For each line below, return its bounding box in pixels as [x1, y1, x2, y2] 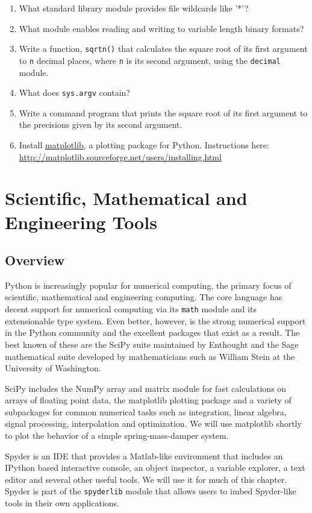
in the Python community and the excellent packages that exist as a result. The [5, 326, 300, 339]
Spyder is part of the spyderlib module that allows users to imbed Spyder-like [5, 485, 296, 497]
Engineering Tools [5, 209, 157, 234]
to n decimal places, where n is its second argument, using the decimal [19, 54, 281, 66]
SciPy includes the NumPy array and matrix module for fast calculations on [5, 382, 287, 394]
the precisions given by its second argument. [19, 118, 183, 131]
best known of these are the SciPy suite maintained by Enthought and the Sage [5, 338, 299, 350]
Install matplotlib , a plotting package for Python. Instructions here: [19, 138, 269, 151]
